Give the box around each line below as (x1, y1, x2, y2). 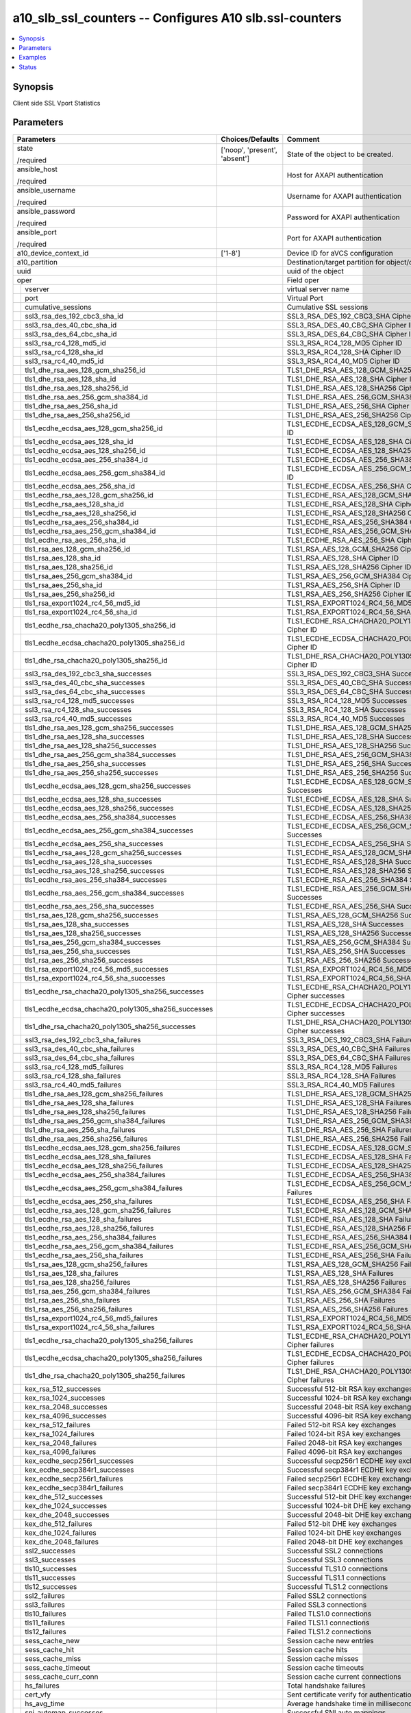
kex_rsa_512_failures (25, 1420, 90, 1429)
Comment (286, 134, 320, 144)
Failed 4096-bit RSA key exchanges (286, 1446, 403, 1456)
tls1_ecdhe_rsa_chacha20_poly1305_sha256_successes (25, 987, 204, 996)
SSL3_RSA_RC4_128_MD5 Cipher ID (286, 338, 403, 347)
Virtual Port (286, 293, 323, 303)
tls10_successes (25, 1564, 77, 1573)
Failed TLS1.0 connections (286, 1609, 372, 1618)
